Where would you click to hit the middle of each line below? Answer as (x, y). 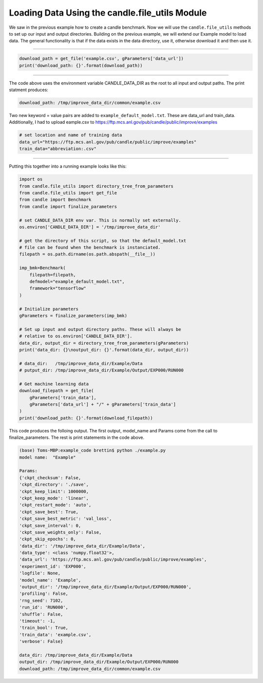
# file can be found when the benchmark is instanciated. (90, 248)
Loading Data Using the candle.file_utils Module (108, 13)
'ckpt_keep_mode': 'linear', (54, 498)
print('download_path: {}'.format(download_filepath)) (86, 418)
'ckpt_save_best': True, (49, 512)
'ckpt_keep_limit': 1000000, (54, 491)
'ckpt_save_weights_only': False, (60, 532)
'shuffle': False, (41, 614)
